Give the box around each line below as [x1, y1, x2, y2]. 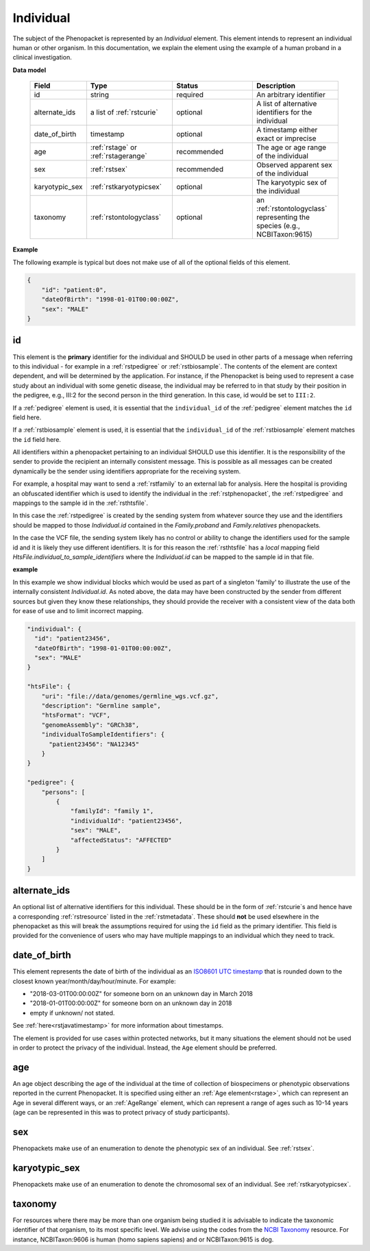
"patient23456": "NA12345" [49, 740, 140, 748]
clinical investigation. [12, 53, 72, 62]
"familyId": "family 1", [70, 807, 154, 815]
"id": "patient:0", [41, 286, 108, 294]
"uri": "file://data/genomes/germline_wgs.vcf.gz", [41, 692, 219, 700]
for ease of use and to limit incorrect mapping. [12, 606, 144, 615]
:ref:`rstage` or [90, 143, 137, 152]
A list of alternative [256, 99, 317, 109]
